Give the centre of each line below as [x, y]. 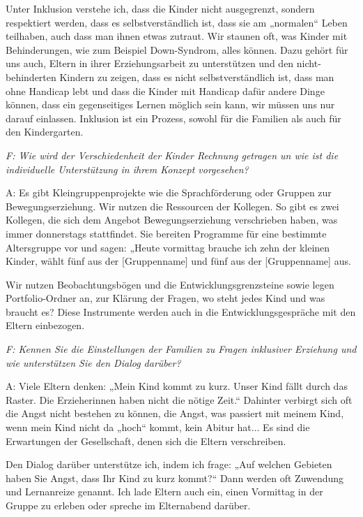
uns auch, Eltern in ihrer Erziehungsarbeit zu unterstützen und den [150, 63]
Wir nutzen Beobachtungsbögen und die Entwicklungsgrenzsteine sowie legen [170, 284]
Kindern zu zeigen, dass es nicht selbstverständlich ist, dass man [197, 77]
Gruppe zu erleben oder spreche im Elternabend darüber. [128, 505]
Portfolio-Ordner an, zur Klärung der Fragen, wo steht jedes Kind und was [165, 298]
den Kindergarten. [45, 132]
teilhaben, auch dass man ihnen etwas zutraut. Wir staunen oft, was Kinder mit [177, 36]
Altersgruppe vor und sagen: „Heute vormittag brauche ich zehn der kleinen [168, 247]
